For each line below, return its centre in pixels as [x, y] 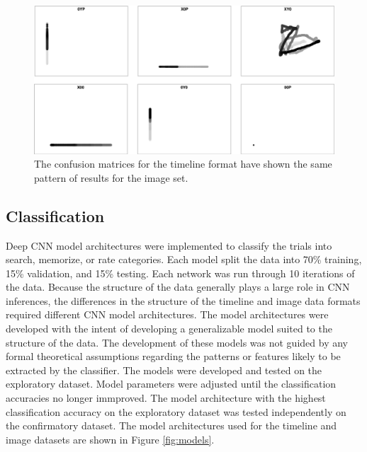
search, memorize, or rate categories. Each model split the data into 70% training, [184, 259]
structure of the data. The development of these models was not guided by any [177, 342]
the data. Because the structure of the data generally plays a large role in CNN [178, 287]
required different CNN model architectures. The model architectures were [167, 314]
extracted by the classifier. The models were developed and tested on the [164, 370]
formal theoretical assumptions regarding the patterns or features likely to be [173, 356]
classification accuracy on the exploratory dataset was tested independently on [176, 411]
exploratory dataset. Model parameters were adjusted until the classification [171, 384]
